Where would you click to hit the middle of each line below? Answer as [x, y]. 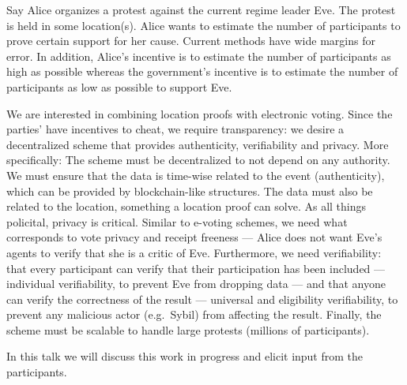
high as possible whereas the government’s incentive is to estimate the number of [202, 71]
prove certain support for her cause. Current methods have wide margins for [191, 41]
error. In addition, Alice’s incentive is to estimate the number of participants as [199, 56]
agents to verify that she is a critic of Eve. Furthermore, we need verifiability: [194, 252]
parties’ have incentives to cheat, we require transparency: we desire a [175, 129]
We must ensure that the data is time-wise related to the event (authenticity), [196, 175]
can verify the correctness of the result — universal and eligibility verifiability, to [202, 299]
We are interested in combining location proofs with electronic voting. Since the [200, 113]
